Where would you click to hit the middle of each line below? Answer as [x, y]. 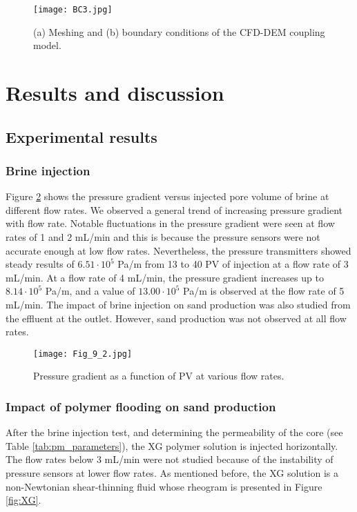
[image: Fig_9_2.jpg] [83, 354]
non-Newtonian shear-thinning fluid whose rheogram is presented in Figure [164, 486]
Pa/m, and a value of [90, 291]
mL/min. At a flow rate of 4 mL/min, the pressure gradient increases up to [165, 277]
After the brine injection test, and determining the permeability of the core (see [174, 432]
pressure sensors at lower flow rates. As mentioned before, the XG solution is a [172, 473]
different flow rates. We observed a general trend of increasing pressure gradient [174, 209]
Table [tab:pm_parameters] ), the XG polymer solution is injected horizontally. [172, 445]
